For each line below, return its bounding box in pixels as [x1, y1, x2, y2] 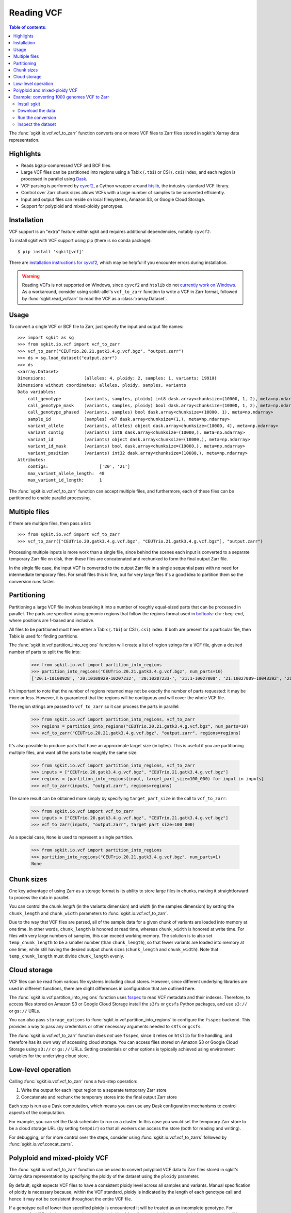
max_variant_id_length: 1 [27, 477, 102, 483]
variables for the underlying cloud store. [9, 1053, 89, 1059]
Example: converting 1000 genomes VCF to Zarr [13, 94, 109, 100]
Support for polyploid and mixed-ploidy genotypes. [21, 203, 124, 209]
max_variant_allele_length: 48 [27, 471, 105, 476]
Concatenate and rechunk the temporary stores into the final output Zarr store [21, 1094, 177, 1100]
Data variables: [17, 389, 56, 395]
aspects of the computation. [9, 1110, 65, 1115]
